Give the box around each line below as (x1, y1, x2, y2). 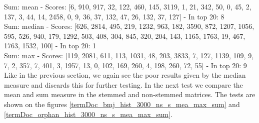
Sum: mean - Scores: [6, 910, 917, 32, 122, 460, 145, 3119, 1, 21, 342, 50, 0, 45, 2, (4, 1, 251, 11)
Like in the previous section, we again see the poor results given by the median (4, 70, 246, 80)
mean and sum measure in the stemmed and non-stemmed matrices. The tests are (4, 89, 255, 100)
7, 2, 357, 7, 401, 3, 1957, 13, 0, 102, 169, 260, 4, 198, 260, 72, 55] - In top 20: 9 (4, 60, 247, 70)
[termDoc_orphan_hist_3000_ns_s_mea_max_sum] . (4, 109, 172, 119)
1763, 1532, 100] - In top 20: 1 (4, 40, 96, 51)
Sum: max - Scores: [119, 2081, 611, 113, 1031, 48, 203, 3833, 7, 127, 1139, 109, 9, (4, 50, 254, 60)
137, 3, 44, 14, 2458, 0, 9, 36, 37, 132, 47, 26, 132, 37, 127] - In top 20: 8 (4, 11, 224, 21)
